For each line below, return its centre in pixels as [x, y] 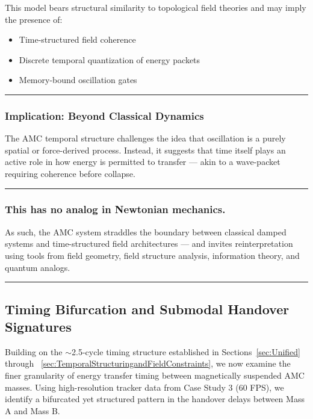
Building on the [34, 351]
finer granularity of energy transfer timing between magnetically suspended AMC [155, 375]
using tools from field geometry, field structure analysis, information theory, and [152, 255]
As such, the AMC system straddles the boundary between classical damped [146, 231]
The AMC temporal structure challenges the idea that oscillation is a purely [145, 138]
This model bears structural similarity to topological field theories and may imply [156, 7]
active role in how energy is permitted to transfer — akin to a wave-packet [143, 162]
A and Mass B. [33, 410]
